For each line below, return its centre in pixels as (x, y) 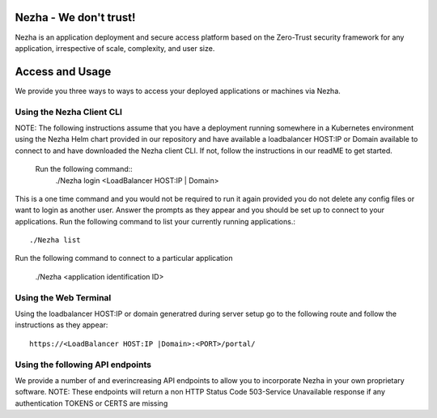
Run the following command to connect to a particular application (124, 258)
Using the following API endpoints (83, 365)
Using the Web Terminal (63, 297)
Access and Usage (63, 72)
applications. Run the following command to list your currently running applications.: (155, 221)
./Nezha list (55, 240)
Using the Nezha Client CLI (69, 112)
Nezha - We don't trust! (75, 17)
